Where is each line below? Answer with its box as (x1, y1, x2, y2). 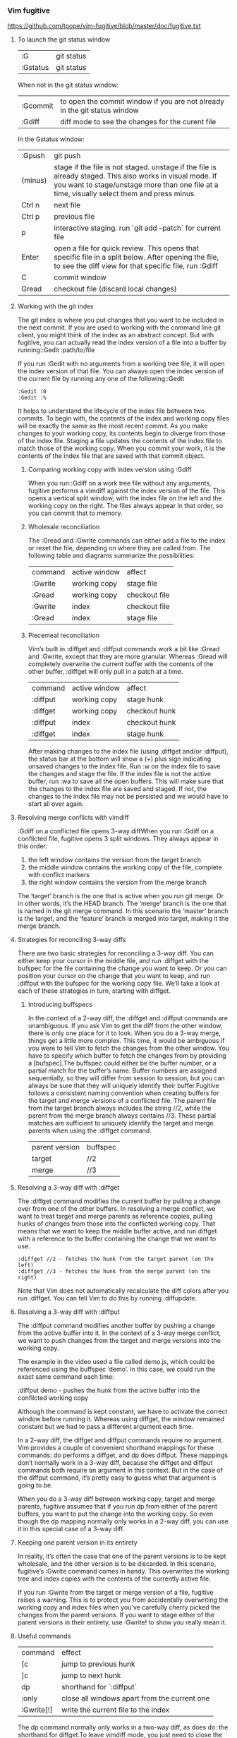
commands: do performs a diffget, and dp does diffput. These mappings (17, 1451, 228, 1459)
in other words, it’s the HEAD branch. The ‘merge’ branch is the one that (17, 899, 227, 908)
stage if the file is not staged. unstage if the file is (54, 162, 217, 172)
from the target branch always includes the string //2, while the (28, 1104, 212, 1113)
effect (61, 1648, 81, 1658)
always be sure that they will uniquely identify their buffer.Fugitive (28, 1082, 219, 1090)
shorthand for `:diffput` (61, 1682, 138, 1692)
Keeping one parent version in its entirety (17, 1538, 138, 1547)
